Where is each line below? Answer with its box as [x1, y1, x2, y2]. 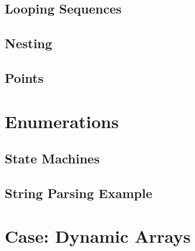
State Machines [5, 149, 100, 168]
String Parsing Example [5, 183, 152, 202]
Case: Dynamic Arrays [5, 224, 191, 248]
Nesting [5, 34, 53, 52]
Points [5, 68, 44, 86]
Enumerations [5, 109, 119, 133]
